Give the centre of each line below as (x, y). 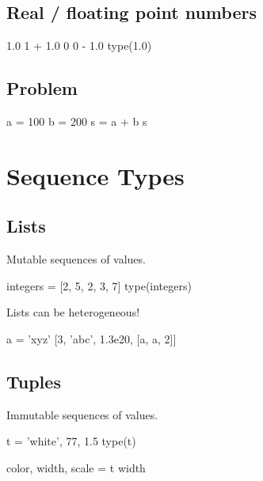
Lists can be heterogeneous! (73, 312)
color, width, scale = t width (76, 467)
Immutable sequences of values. (82, 414)
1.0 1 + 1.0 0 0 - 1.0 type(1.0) (79, 45)
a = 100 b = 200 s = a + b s (77, 121)
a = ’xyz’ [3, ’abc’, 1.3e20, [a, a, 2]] (91, 338)
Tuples (34, 381)
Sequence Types (95, 175)
